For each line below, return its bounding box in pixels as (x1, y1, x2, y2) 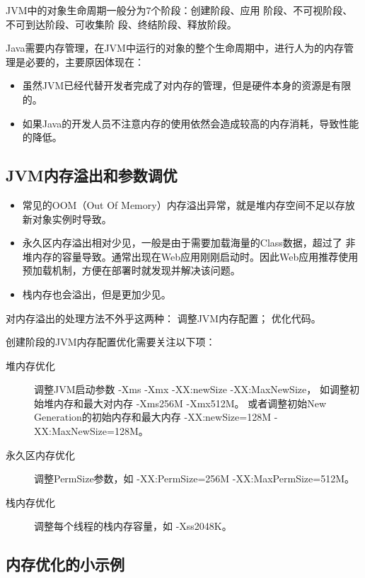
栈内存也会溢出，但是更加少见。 (22, 286, 171, 301)
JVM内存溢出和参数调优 (6, 164, 178, 186)
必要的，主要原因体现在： (25, 54, 144, 69)
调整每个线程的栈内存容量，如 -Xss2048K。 (34, 518, 232, 533)
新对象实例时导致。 (22, 211, 112, 226)
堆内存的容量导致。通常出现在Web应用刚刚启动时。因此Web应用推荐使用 (22, 249, 359, 263)
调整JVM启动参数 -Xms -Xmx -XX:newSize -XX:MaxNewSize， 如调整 (34, 382, 349, 397)
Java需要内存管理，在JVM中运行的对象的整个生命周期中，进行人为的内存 (6, 40, 344, 55)
